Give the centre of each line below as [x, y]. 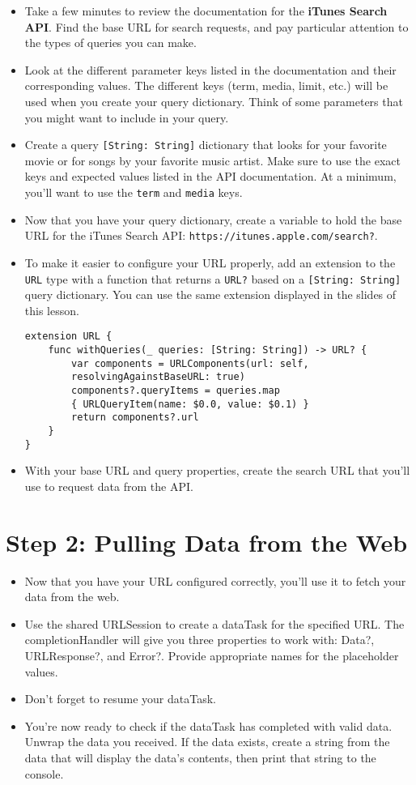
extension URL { [68, 337]
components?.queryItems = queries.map [176, 390]
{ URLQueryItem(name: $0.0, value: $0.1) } [190, 404]
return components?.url [135, 418]
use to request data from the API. [109, 486]
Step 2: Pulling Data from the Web [207, 542]
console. [44, 773]
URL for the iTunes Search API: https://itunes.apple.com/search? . [201, 235]
